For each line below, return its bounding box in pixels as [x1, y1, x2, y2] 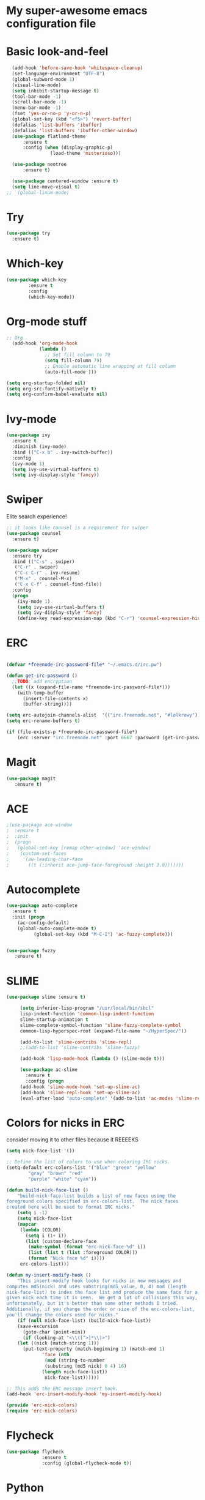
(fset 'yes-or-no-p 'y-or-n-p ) [12, 111, 92, 117]
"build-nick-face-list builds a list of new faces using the [17, 1193, 176, 1199]
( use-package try [6, 230, 51, 236]
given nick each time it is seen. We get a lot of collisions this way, [6, 1295, 198, 1301]
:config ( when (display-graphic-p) [22, 144, 113, 151]
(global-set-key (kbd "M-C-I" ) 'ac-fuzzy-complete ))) [33, 931, 173, 937]
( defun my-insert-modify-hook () [6, 1272, 92, 1278]
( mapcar [17, 1221, 37, 1227]
